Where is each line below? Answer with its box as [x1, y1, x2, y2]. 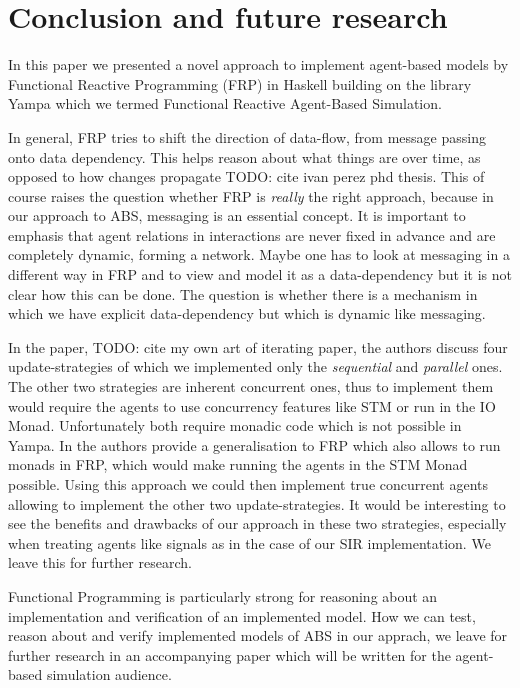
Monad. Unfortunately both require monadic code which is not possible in [8, 415, 462, 436]
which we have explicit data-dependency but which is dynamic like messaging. [8, 303, 486, 324]
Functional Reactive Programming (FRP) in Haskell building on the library [8, 73, 472, 94]
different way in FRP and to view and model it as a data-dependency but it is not [8, 264, 512, 285]
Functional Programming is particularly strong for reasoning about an [8, 585, 438, 606]
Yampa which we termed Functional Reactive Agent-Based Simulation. [8, 93, 442, 114]
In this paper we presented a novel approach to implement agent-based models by [8, 54, 509, 75]
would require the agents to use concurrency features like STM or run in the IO [8, 395, 496, 416]
